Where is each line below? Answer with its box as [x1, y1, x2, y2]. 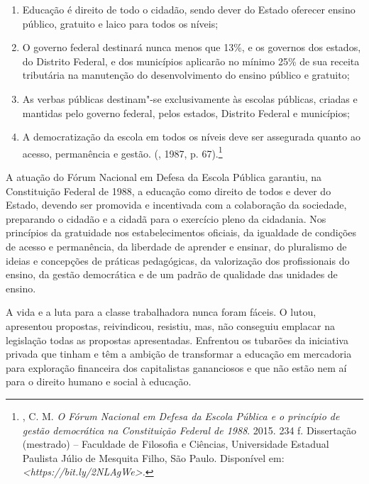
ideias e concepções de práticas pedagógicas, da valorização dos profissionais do [6, 253, 350, 268]
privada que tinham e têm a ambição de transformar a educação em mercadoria [6, 346, 352, 361]
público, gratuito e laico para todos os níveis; [22, 16, 219, 31]
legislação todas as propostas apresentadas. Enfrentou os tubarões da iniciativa [6, 332, 348, 347]
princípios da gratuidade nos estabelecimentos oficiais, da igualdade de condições [6, 225, 357, 240]
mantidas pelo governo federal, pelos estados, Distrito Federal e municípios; [22, 105, 350, 120]
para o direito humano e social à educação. [6, 374, 192, 389]
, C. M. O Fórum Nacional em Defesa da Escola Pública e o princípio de [22, 408, 340, 423]
